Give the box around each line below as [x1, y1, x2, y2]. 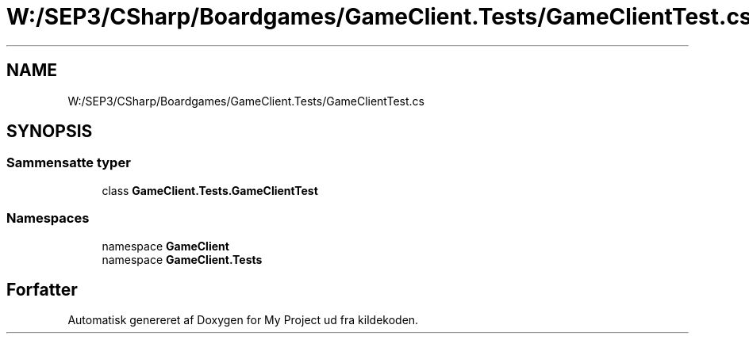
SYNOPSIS [6, 121, 93, 142]
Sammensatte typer [6, 155, 131, 171]
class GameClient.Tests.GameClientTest [102, 183, 318, 197]
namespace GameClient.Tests [102, 252, 263, 266]
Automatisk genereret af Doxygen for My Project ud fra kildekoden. [67, 313, 419, 327]
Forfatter [6, 279, 78, 300]
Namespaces [6, 210, 90, 227]
